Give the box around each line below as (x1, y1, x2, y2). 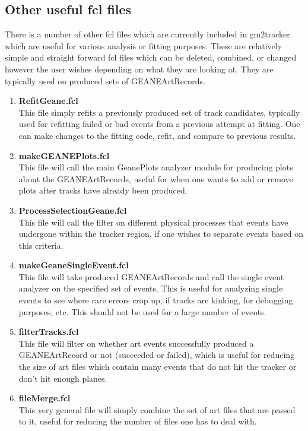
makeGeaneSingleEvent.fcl (18, 259, 129, 271)
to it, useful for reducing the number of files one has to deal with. (18, 415, 257, 427)
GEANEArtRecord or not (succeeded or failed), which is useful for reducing (18, 348, 295, 361)
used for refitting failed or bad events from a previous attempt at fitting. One (18, 118, 300, 130)
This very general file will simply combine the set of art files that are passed (18, 403, 296, 416)
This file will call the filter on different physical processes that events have (18, 215, 288, 228)
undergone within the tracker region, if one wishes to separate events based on (18, 227, 304, 240)
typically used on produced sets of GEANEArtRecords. (5, 74, 205, 87)
